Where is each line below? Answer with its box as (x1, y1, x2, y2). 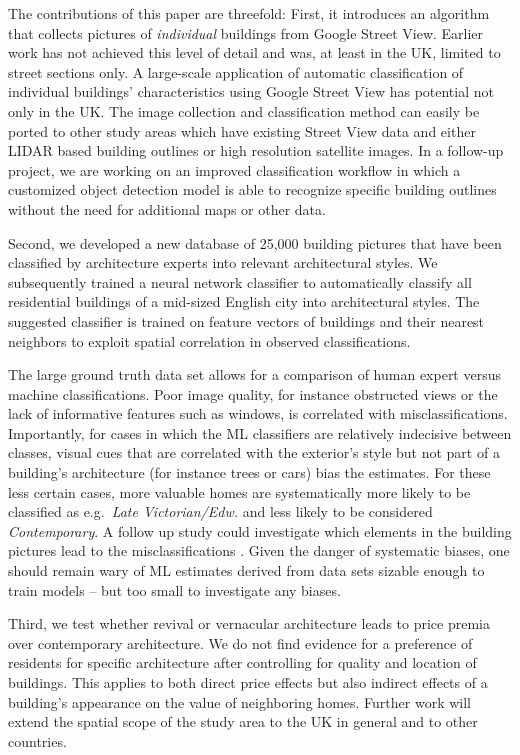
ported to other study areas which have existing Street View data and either (8, 120, 476, 141)
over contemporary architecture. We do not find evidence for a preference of (8, 632, 473, 653)
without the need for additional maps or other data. (8, 198, 326, 219)
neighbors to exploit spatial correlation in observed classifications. (8, 330, 411, 351)
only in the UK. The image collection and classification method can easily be (8, 100, 480, 121)
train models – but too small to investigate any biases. (8, 579, 341, 600)
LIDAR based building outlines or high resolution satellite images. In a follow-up (8, 140, 504, 161)
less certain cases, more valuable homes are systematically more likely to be (8, 481, 471, 502)
